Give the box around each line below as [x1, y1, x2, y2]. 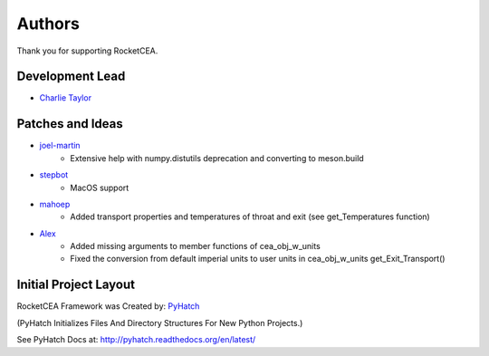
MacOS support [70, 182, 129, 193]
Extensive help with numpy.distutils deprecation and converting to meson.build [70, 152, 364, 163]
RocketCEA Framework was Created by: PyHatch [16, 301, 200, 312]
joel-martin [39, 140, 81, 151]
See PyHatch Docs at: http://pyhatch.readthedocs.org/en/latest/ [16, 334, 256, 345]
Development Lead [16, 69, 126, 84]
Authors [16, 14, 81, 34]
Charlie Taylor [39, 92, 92, 103]
